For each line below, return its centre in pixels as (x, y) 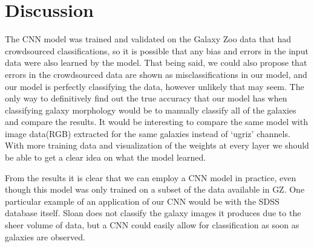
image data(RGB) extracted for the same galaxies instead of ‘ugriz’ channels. (148, 133)
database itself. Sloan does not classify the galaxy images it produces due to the (153, 213)
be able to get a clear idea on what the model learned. (106, 157)
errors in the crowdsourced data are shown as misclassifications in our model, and (156, 74)
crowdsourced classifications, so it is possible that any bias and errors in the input (157, 50)
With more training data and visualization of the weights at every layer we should (157, 145)
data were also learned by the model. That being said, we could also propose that (156, 63)
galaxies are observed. (45, 236)
